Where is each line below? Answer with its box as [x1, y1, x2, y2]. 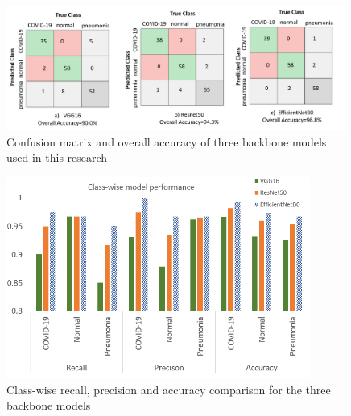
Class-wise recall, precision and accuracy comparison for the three [6, 381, 331, 397]
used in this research [6, 149, 108, 166]
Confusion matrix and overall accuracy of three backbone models [6, 133, 327, 150]
